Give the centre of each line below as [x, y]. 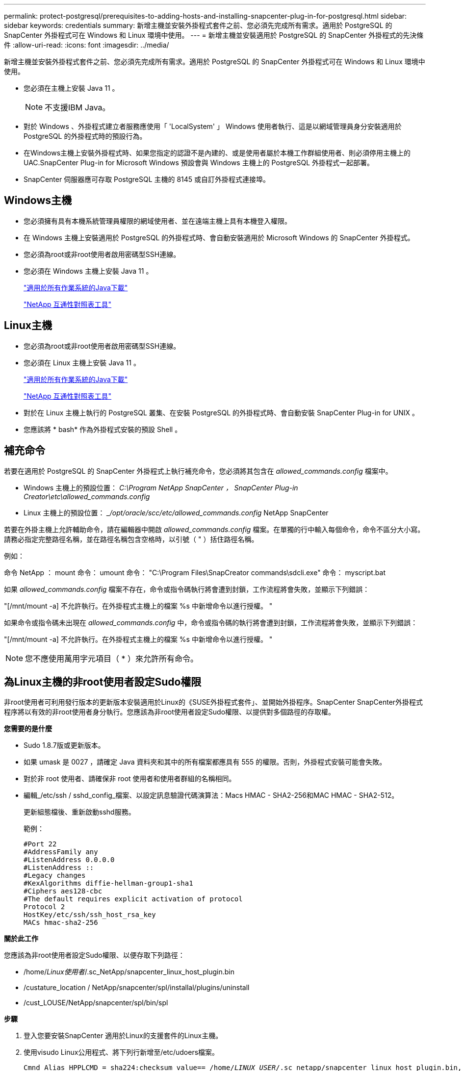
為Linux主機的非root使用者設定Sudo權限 [103, 682]
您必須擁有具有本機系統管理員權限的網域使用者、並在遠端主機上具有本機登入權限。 [157, 221]
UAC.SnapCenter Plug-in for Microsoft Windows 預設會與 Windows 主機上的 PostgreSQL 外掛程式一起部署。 [199, 163]
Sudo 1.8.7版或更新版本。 [64, 745]
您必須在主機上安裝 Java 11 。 [71, 88]
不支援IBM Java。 [77, 107]
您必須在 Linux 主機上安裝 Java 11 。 [82, 362]
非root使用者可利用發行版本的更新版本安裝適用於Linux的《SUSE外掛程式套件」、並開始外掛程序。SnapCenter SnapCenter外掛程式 [214, 702]
